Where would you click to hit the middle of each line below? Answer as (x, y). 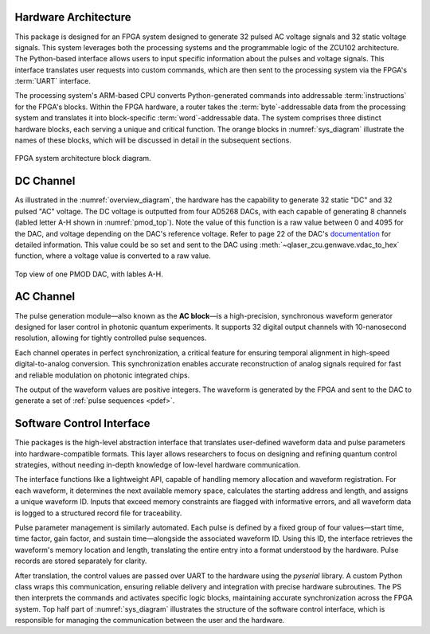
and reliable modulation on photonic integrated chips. (102, 375)
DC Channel (45, 181)
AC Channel (45, 297)
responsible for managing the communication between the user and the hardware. (150, 620)
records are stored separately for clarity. (81, 561)
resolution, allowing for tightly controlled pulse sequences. (111, 338)
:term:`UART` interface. (53, 81)
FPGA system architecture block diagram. (83, 158)
